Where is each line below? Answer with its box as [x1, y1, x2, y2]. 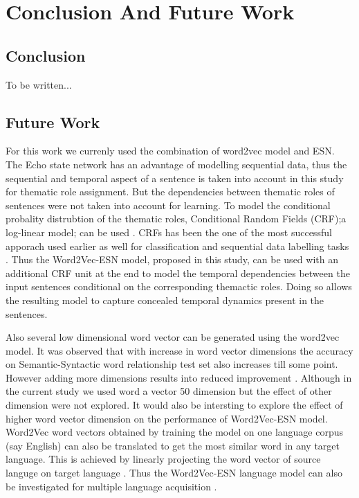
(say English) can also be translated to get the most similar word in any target [6, 438, 340, 452]
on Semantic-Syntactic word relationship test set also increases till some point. [6, 357, 338, 371]
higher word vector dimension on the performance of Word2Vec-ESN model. [6, 411, 328, 425]
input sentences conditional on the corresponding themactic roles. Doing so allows [6, 279, 352, 294]
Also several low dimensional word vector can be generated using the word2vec [6, 330, 340, 344]
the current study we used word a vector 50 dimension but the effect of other [6, 384, 332, 398]
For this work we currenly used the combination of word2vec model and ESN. [6, 143, 335, 158]
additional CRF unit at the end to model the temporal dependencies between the [6, 265, 350, 280]
